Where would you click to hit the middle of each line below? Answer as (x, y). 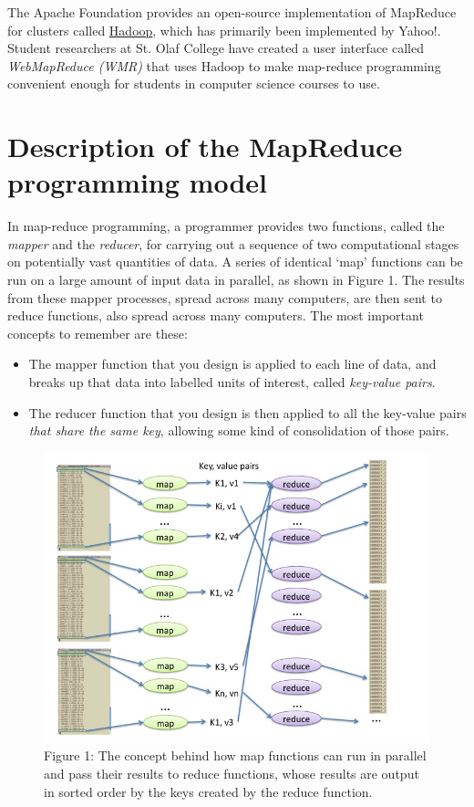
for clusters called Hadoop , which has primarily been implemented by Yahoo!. (224, 30)
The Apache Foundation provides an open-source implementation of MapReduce (232, 12)
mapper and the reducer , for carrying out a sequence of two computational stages (233, 243)
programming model (137, 182)
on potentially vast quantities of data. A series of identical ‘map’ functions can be (235, 262)
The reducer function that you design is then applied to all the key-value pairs (247, 412)
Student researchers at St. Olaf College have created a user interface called (216, 48)
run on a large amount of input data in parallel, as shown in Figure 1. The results (236, 280)
